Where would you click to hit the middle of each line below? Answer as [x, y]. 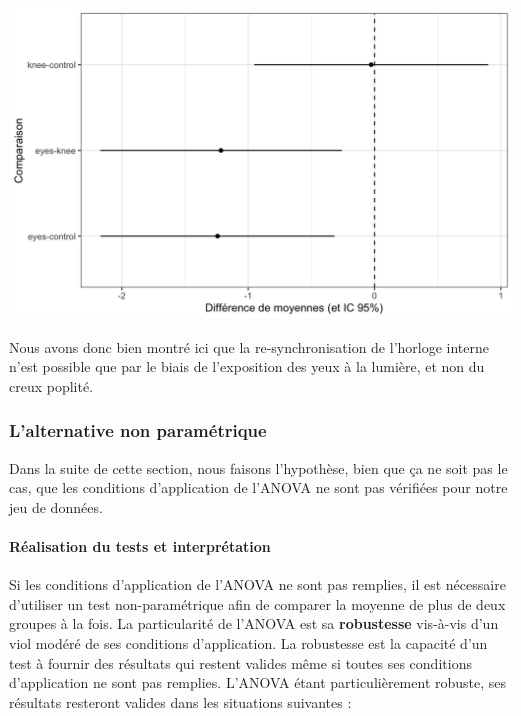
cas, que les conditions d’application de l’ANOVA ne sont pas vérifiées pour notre [258, 487]
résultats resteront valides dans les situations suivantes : [180, 701]
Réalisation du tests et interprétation [140, 546]
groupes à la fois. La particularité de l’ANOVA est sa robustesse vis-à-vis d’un [254, 623]
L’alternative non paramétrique [138, 430]
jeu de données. [56, 506]
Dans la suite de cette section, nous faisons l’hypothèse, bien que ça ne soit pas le [258, 467]
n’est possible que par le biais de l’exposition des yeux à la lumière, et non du [247, 366]
